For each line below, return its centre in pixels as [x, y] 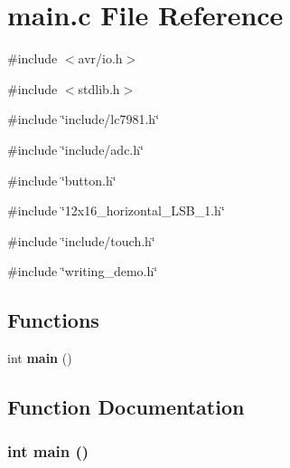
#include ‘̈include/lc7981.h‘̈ [84, 119]
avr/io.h [100, 58]
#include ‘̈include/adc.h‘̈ [75, 149]
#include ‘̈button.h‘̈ [62, 180]
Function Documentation [126, 407]
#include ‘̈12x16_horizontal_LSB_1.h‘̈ [116, 210]
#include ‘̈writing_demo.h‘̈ [83, 271]
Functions [53, 320]
